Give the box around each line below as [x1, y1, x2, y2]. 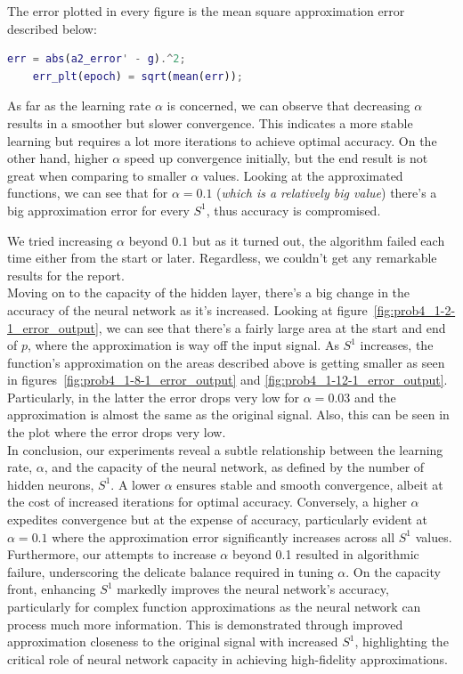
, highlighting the [354, 632, 449, 651]
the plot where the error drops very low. [7, 423, 226, 442]
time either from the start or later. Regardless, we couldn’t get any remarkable [7, 248, 437, 267]
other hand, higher [7, 149, 109, 167]
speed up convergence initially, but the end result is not [124, 149, 428, 167]
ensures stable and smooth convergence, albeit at [176, 475, 443, 493]
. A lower [110, 475, 160, 493]
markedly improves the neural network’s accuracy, [117, 580, 389, 598]
